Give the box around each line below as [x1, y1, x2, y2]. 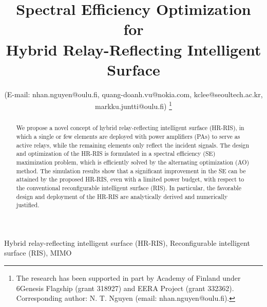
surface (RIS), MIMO [4, 247, 72, 258]
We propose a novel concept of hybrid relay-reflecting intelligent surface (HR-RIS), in [16, 123, 244, 132]
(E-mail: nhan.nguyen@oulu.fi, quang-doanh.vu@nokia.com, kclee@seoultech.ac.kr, [4, 88, 263, 99]
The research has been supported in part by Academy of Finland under [16, 273, 241, 283]
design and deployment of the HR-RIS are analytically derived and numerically [16, 192, 228, 201]
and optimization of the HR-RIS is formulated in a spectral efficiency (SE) [16, 149, 216, 158]
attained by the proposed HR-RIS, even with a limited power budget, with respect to [16, 175, 244, 184]
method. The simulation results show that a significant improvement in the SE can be [16, 166, 246, 175]
